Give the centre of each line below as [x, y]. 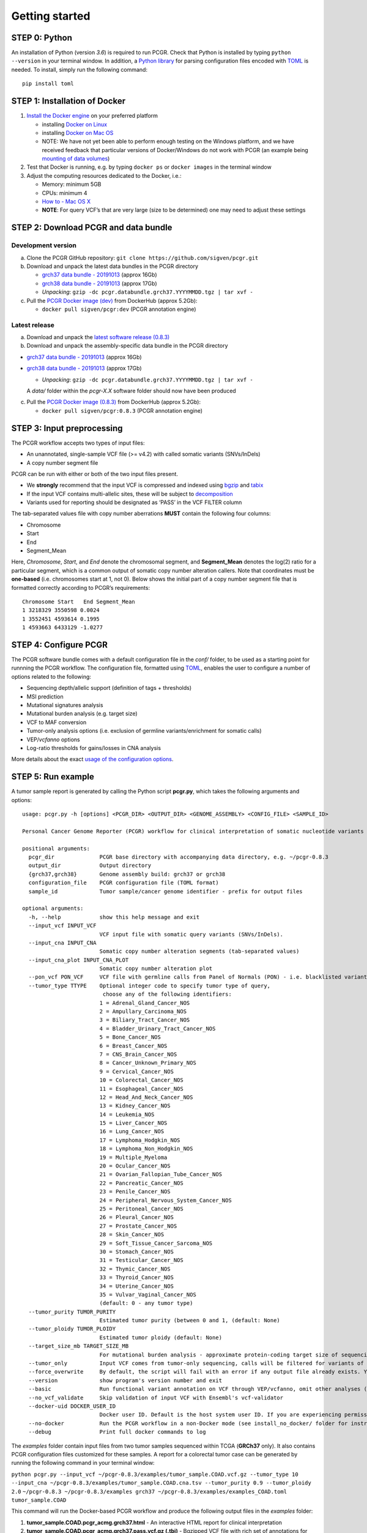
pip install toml [48, 84]
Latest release [33, 325]
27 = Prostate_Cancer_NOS [138, 1226]
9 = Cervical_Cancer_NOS [137, 1071]
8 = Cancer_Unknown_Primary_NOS [148, 1063]
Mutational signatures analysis [65, 705]
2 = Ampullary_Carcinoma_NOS [143, 1011]
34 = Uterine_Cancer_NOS [137, 1286]
